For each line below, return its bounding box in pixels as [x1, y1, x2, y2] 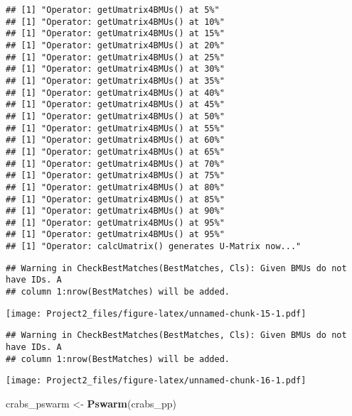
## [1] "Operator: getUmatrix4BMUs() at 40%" [6, 87, 225, 98]
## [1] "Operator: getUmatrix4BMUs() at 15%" [6, 28, 225, 39]
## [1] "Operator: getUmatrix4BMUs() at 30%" [6, 64, 225, 75]
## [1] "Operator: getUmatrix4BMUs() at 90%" [6, 206, 225, 217]
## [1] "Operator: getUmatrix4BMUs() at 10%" [6, 16, 225, 27]
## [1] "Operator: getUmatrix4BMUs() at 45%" [6, 99, 225, 110]
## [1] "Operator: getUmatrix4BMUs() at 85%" [6, 194, 225, 204]
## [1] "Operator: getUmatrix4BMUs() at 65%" [6, 146, 225, 157]
